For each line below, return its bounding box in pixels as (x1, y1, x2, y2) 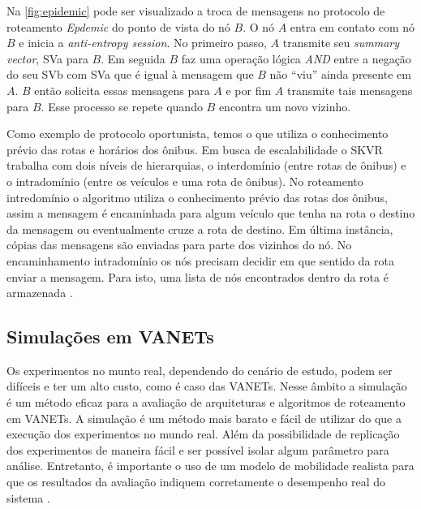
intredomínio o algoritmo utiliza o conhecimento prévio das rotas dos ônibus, (6, 188, 388, 205)
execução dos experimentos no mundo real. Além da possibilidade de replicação (6, 425, 400, 442)
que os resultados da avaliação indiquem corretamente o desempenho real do (6, 473, 386, 490)
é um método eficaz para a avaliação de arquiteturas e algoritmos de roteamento (6, 394, 406, 411)
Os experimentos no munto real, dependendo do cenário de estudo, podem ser (6, 361, 393, 378)
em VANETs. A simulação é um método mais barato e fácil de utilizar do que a (6, 409, 402, 426)
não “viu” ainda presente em (269, 66, 411, 83)
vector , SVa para (6, 50, 88, 67)
